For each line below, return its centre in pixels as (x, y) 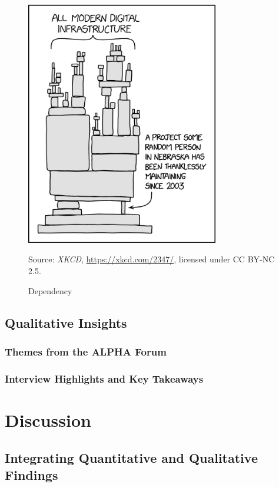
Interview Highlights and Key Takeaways (104, 378)
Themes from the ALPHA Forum (86, 351)
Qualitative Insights (66, 322)
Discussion (48, 419)
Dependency (50, 290)
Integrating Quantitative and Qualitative (131, 457)
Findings (31, 474)
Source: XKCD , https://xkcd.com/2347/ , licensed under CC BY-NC (152, 259)
